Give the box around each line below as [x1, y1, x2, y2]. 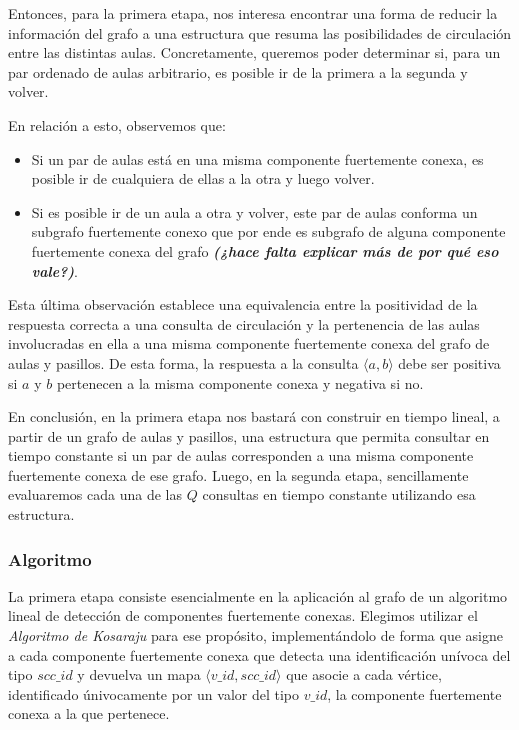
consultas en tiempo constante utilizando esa [202, 484, 476, 505]
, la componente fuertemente [327, 683, 502, 704]
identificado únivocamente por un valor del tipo [8, 683, 300, 704]
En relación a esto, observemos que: [8, 114, 226, 135]
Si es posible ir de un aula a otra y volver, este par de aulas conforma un [31, 201, 478, 222]
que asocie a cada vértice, [286, 664, 442, 685]
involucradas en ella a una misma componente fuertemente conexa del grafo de [8, 333, 490, 354]
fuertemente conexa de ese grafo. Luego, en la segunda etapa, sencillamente [8, 464, 469, 485]
